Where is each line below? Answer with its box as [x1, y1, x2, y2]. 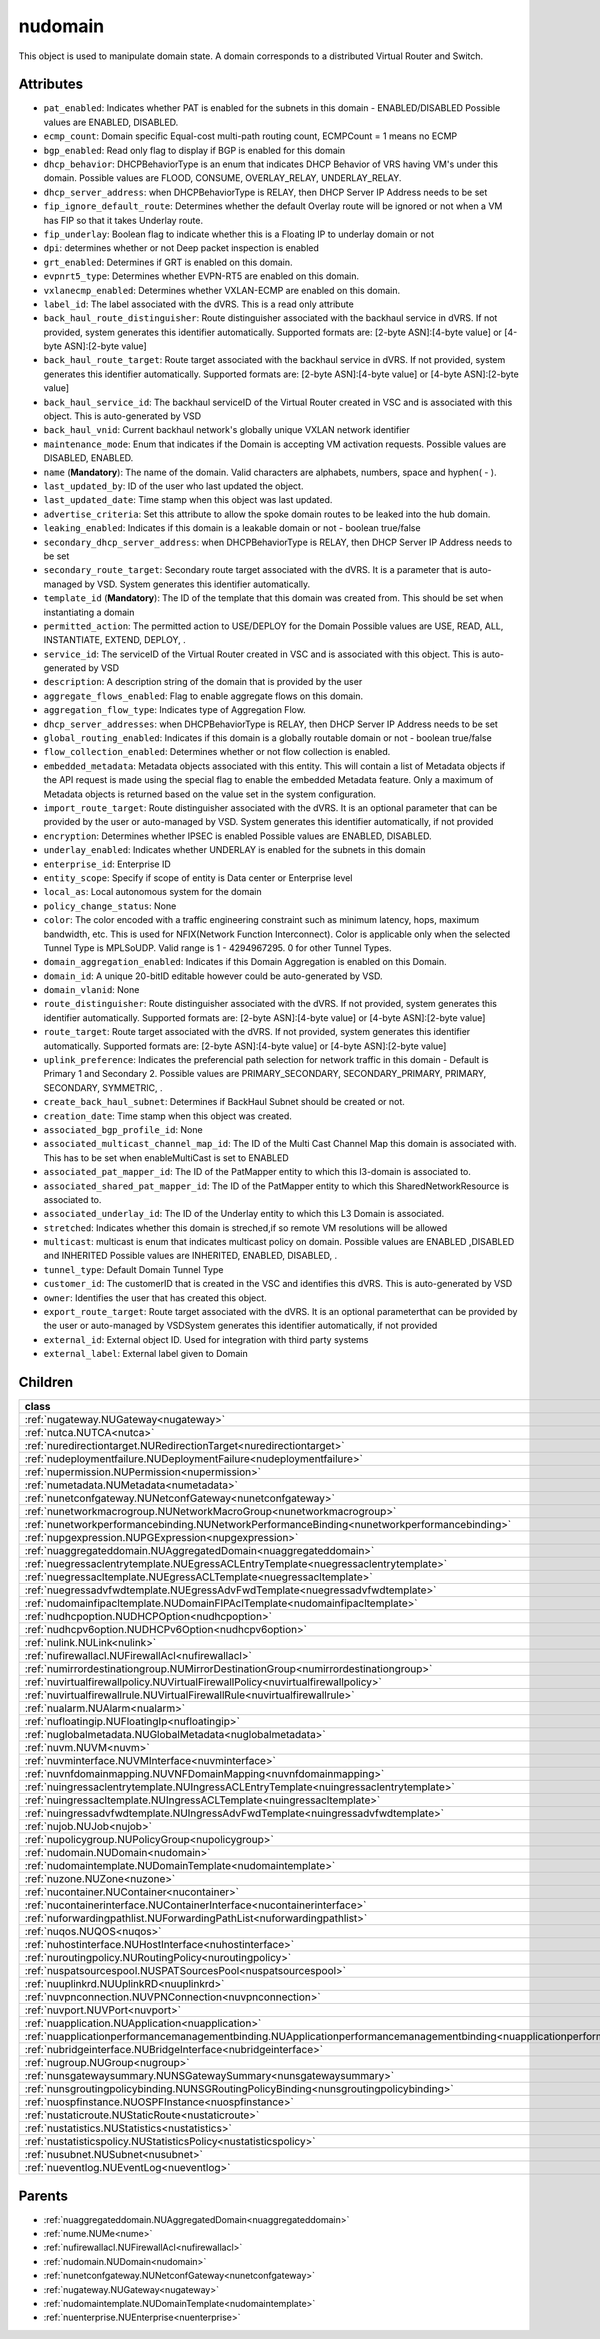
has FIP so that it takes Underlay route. [43, 214, 204, 226]
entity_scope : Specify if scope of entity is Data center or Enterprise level [43, 871, 353, 884]
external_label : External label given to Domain [43, 1348, 249, 1360]
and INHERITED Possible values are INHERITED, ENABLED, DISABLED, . [43, 1250, 338, 1262]
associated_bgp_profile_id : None [43, 1123, 204, 1135]
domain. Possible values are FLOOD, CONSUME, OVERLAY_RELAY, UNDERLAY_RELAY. [43, 172, 402, 184]
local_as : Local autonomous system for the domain [43, 886, 262, 898]
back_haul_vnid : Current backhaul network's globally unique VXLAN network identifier [43, 424, 410, 436]
